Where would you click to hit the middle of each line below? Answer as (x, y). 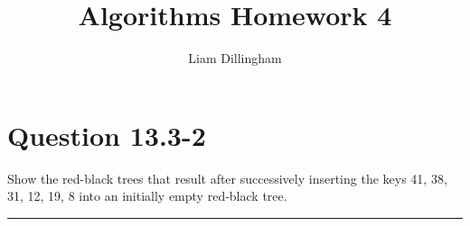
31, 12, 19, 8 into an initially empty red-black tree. (147, 196)
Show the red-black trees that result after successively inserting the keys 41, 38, (227, 178)
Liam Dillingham (235, 58)
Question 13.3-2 (107, 135)
